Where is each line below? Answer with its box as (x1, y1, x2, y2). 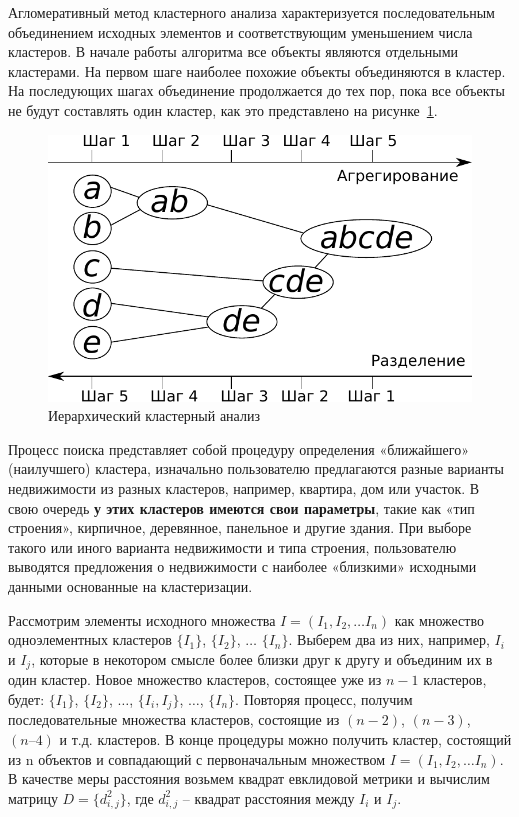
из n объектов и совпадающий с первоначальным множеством (8, 748, 385, 769)
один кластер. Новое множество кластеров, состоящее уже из (8, 669, 382, 690)
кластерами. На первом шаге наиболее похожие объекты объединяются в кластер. (8, 60, 506, 81)
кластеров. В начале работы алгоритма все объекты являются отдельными (8, 41, 459, 62)
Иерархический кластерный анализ (48, 405, 260, 426)
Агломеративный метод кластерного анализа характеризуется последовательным (8, 2, 495, 22)
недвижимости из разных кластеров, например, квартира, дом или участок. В (8, 478, 480, 499)
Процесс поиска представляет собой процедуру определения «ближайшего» (8, 438, 469, 459)
